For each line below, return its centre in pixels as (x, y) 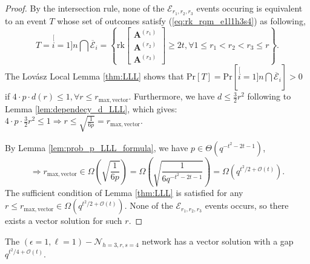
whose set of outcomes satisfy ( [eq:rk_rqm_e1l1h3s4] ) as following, (181, 20)
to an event (26, 20)
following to (269, 96)
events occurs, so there (247, 205)
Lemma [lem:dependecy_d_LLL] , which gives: (91, 108)
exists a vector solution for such (64, 221)
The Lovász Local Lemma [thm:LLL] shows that (94, 76)
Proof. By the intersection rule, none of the (85, 8)
